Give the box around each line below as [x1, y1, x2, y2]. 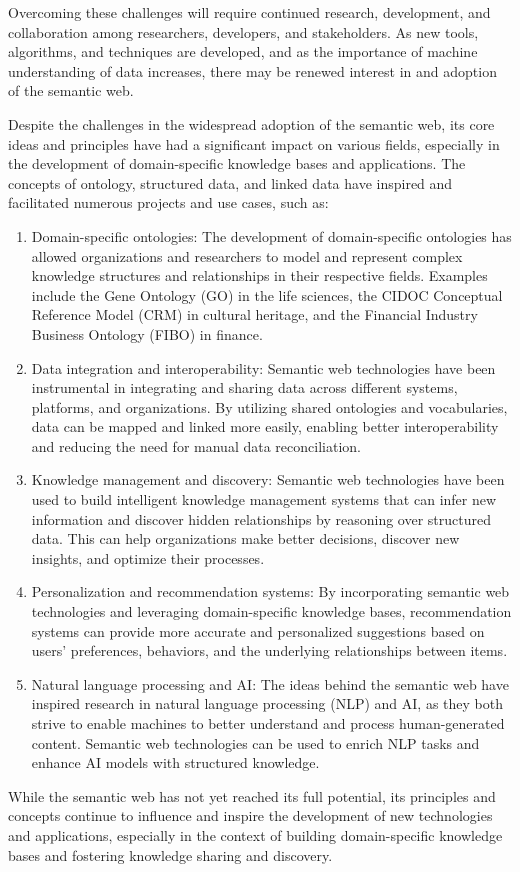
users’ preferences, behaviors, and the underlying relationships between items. [31, 640, 508, 661]
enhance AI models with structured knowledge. [31, 752, 320, 773]
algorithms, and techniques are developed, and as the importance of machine [8, 41, 478, 62]
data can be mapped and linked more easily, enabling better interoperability [31, 416, 499, 437]
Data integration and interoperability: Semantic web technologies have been [31, 357, 496, 378]
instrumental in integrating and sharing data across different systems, [31, 377, 458, 398]
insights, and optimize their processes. [31, 547, 265, 568]
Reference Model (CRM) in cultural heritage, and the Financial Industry [31, 304, 478, 325]
